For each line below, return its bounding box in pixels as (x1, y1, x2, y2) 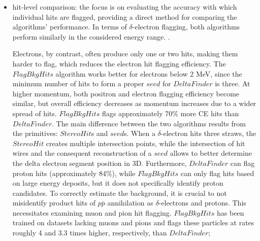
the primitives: (12, 128, 58, 139)
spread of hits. (12, 108, 57, 118)
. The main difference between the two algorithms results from (51, 118, 246, 128)
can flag (230, 157, 255, 168)
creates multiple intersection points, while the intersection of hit (46, 137, 245, 148)
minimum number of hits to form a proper (12, 78, 144, 89)
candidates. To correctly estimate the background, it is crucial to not (12, 187, 227, 198)
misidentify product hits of (12, 197, 95, 208)
